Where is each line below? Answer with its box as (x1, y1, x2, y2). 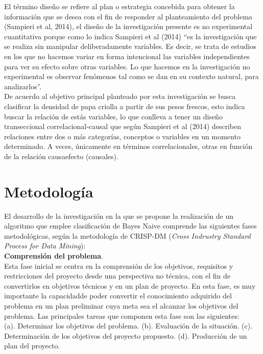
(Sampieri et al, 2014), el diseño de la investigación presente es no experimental (4, 21, 253, 32)
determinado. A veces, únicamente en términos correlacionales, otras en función (4, 141, 253, 151)
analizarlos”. (4, 81, 42, 91)
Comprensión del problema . (4, 250, 103, 261)
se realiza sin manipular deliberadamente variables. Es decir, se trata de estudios (4, 41, 256, 52)
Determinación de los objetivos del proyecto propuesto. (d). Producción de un (4, 330, 247, 341)
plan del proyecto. (4, 340, 60, 351)
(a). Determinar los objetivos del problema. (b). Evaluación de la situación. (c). (4, 320, 253, 331)
